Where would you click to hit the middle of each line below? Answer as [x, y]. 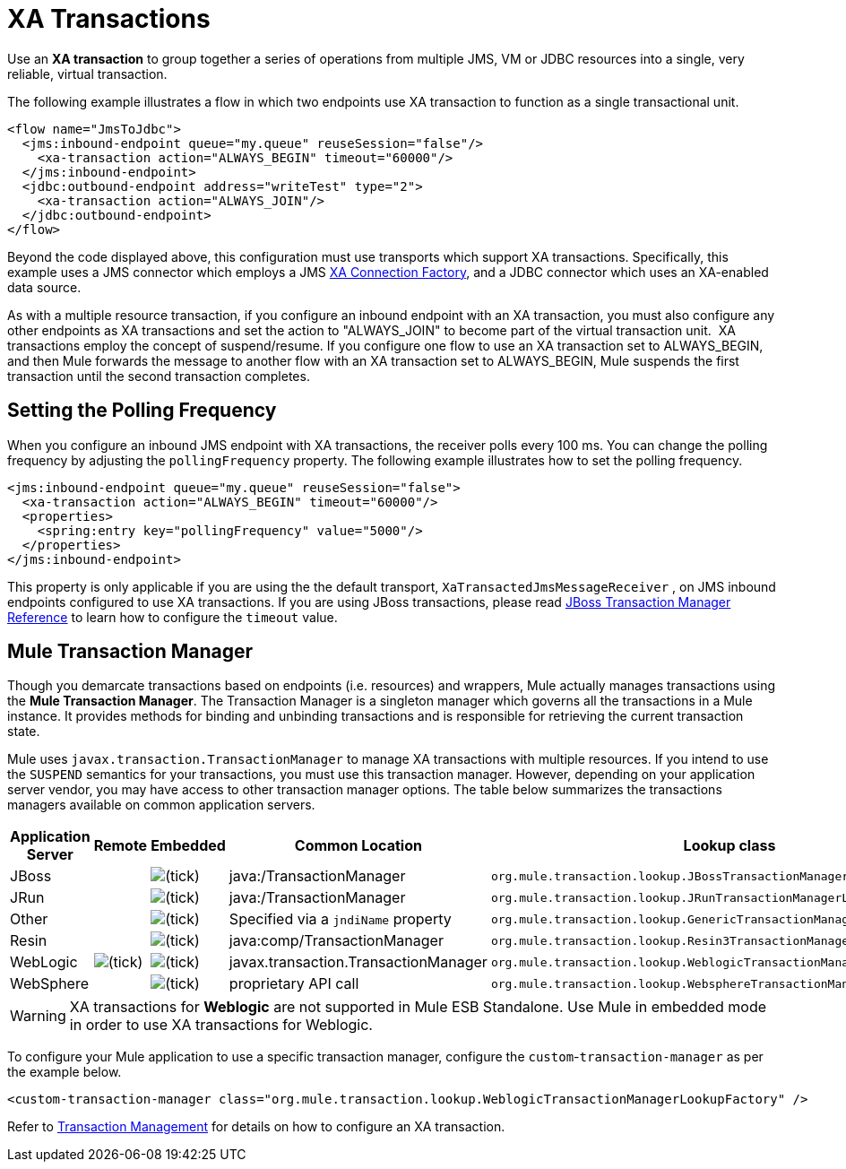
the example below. [65, 1072]
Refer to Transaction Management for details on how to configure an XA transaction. [256, 1127]
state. [24, 732]
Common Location [358, 846]
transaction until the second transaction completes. [159, 376]
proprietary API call [294, 984]
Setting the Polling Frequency [142, 411]
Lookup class [729, 846]
